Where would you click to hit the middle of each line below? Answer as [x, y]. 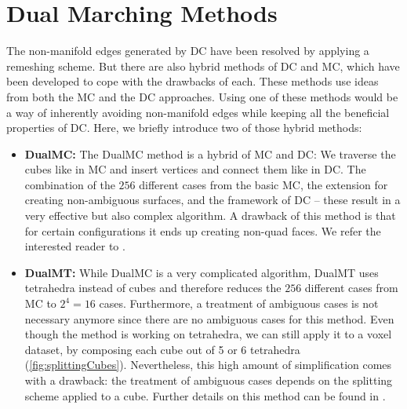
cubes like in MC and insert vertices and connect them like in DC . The [195, 169]
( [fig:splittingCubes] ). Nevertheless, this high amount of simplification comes [208, 365]
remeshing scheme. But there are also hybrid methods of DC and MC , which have [203, 66]
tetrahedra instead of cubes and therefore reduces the [153, 288]
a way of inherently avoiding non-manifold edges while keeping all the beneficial [198, 112]
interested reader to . [75, 246]
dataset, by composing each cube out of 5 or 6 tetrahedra [162, 349]
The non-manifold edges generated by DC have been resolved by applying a [188, 51]
